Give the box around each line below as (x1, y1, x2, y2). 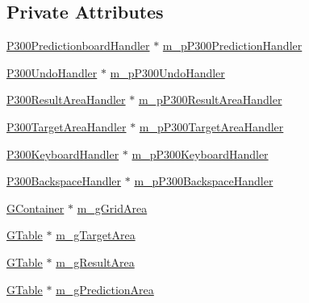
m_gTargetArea (56, 226, 136, 243)
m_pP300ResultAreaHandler (138, 91, 282, 108)
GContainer (6, 199, 65, 216)
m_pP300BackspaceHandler (134, 172, 274, 189)
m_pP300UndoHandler (110, 64, 225, 81)
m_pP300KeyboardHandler (132, 145, 269, 162)
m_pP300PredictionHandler (162, 37, 303, 54)
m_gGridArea (77, 199, 148, 216)
